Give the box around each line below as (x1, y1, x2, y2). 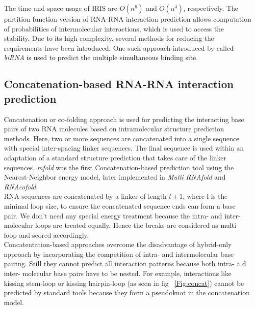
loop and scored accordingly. (4, 229, 89, 240)
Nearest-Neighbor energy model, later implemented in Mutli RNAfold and (4, 172, 226, 182)
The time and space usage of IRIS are (4, 3, 117, 13)
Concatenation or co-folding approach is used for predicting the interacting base (4, 114, 244, 124)
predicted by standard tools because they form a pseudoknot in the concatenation (4, 287, 250, 298)
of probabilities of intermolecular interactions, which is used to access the (4, 23, 224, 33)
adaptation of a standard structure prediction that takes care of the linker (4, 152, 227, 162)
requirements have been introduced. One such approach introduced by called (4, 42, 234, 53)
